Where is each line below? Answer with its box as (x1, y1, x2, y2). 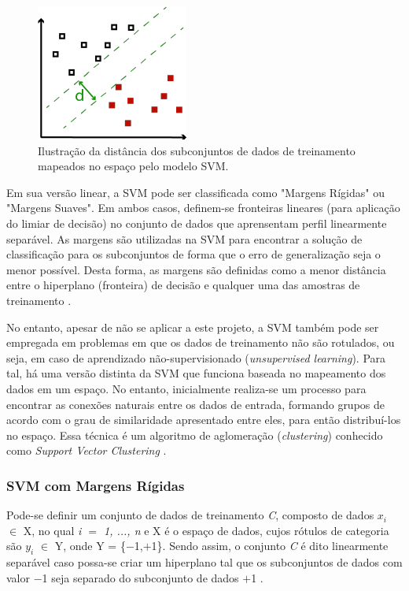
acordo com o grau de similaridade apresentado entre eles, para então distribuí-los (6, 411, 401, 428)
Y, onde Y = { (54, 537, 126, 554)
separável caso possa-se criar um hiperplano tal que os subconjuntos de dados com (6, 554, 403, 571)
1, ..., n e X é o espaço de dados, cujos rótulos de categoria (103, 522, 389, 538)
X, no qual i (23, 522, 82, 538)
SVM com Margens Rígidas (6, 475, 185, 495)
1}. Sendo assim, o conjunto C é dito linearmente (151, 537, 389, 554)
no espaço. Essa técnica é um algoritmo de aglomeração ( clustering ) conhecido (6, 426, 383, 443)
